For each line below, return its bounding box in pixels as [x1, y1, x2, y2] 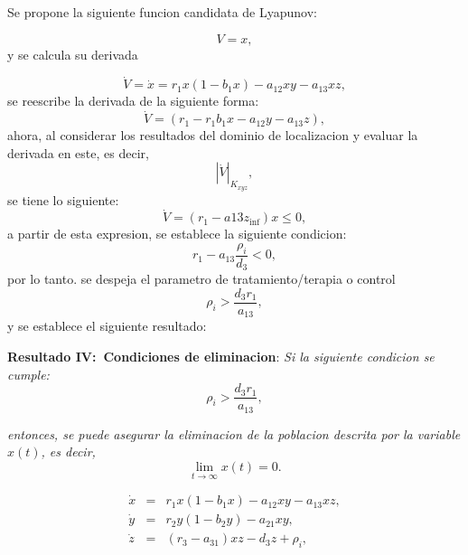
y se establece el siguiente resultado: [7, 316, 207, 335]
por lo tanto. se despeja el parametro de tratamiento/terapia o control [7, 269, 396, 288]
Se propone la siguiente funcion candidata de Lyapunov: [7, 3, 317, 21]
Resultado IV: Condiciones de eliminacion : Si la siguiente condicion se [7, 347, 435, 365]
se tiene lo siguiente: [7, 190, 119, 209]
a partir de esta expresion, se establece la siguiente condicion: [7, 224, 347, 243]
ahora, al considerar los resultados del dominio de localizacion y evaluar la [7, 126, 418, 145]
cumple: [7, 364, 50, 383]
